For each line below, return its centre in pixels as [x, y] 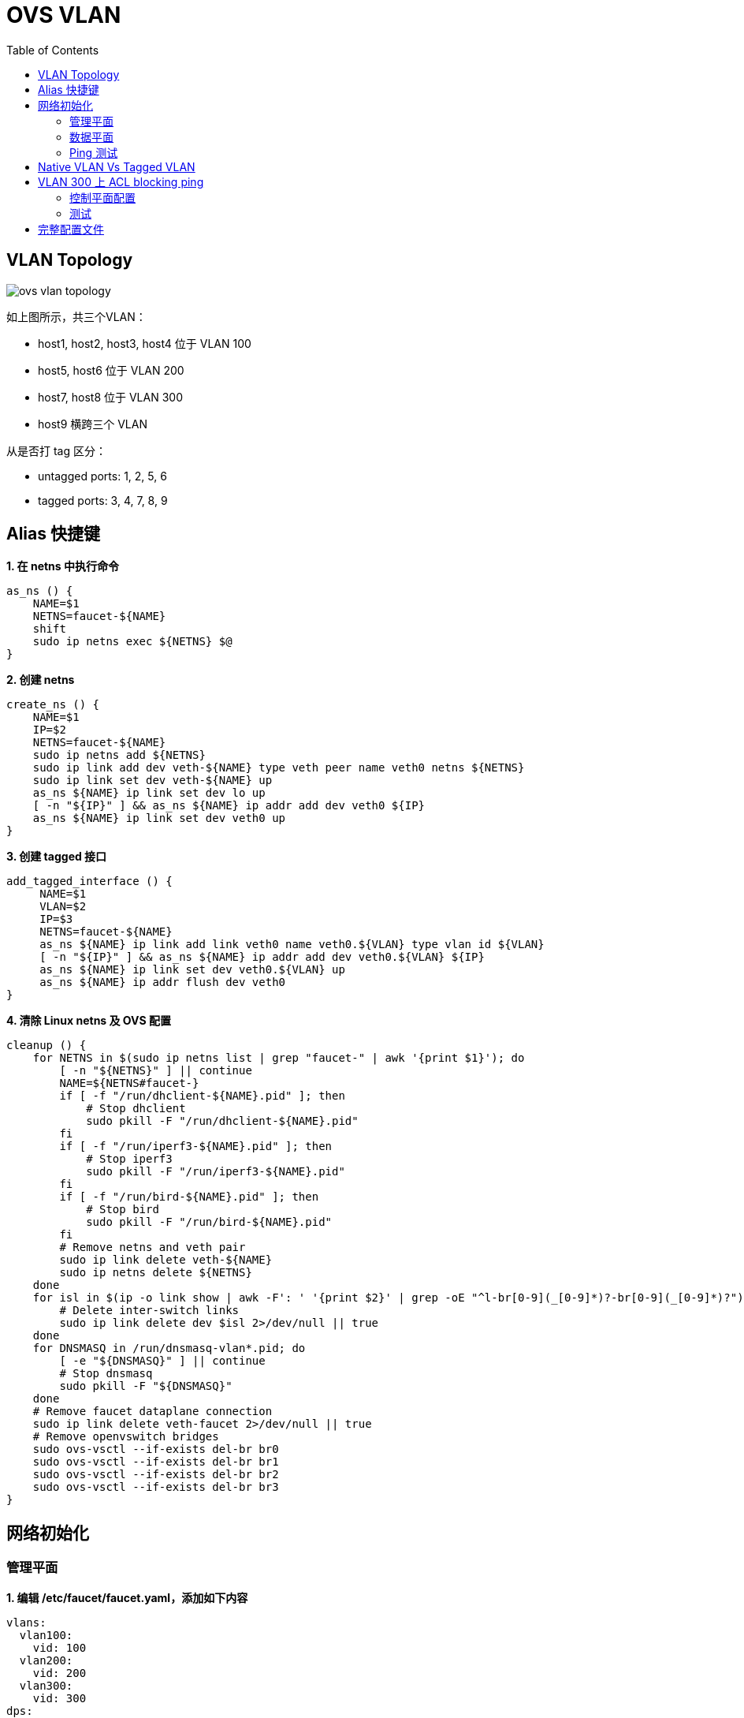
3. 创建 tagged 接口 [57, 857]
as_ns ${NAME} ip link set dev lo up [149, 793]
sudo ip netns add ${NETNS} [119, 755]
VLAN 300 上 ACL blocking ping [121, 181]
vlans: [26, 1622]
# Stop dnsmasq [106, 1374]
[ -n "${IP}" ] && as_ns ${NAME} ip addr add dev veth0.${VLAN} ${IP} [262, 957]
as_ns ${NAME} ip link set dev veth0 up [159, 818]
